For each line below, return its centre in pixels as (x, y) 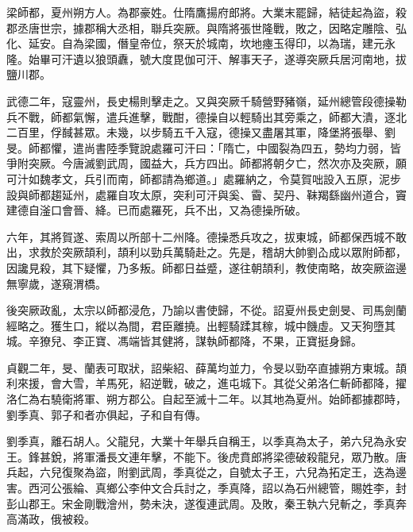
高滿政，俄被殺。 (51, 519)
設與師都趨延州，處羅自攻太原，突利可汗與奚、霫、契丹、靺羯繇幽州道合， (201, 194)
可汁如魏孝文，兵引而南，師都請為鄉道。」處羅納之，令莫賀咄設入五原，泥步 (204, 178)
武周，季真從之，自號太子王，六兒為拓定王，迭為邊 (273, 472)
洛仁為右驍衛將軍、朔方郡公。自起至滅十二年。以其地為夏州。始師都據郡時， (206, 399)
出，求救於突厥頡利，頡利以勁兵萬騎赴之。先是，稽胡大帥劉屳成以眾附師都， (206, 252)
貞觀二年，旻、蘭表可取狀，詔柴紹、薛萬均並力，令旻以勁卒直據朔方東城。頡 (206, 367)
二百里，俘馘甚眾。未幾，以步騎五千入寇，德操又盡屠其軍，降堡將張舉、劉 (201, 132)
